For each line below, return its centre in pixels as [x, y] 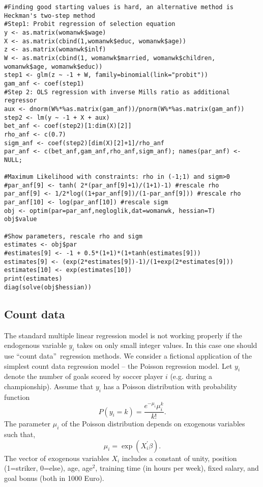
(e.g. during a [191, 376]
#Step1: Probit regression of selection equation [90, 24]
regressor [21, 101]
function [17, 397]
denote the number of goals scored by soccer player [84, 376]
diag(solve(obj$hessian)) [48, 287]
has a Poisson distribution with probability [170, 386]
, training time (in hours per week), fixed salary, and [177, 468]
